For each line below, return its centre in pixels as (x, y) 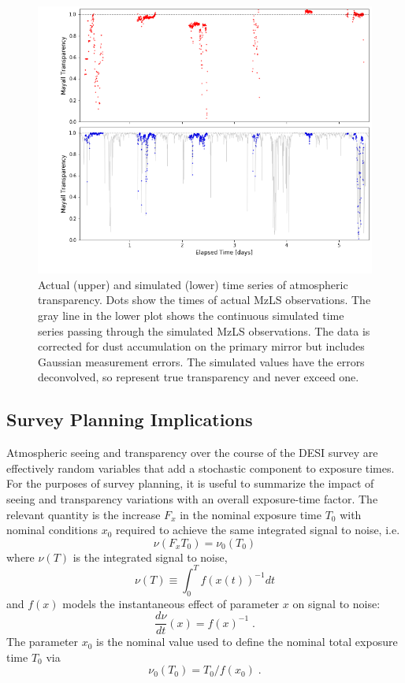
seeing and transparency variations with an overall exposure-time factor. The (192, 498)
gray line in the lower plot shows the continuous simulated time (191, 315)
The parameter (43, 642)
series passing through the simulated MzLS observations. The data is (204, 330)
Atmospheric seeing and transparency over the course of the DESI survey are (192, 453)
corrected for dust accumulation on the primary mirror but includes (201, 346)
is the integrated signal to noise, (150, 557)
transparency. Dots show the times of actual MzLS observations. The (204, 300)
